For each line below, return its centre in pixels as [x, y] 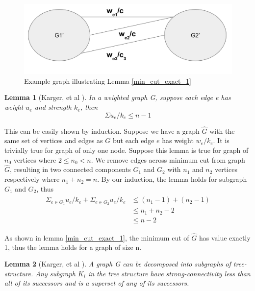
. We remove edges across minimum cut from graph [168, 159]
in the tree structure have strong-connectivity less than [169, 273]
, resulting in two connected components [70, 169]
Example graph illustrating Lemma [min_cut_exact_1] [108, 81]
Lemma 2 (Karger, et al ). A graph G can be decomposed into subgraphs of [118, 264]
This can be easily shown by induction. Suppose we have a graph [102, 131]
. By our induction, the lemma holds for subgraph [172, 179]
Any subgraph [55, 273]
